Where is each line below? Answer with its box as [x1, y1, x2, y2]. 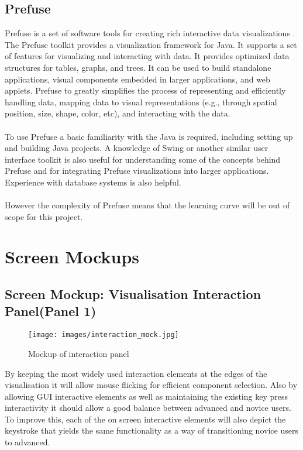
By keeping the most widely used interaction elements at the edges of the [5, 367, 267, 379]
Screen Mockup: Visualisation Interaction [5, 285, 261, 303]
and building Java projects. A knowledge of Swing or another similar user [5, 142, 268, 154]
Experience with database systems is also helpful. [5, 176, 181, 188]
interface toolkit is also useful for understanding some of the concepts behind [5, 153, 281, 165]
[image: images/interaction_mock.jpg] [28, 331, 179, 339]
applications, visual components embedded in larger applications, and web [5, 73, 270, 85]
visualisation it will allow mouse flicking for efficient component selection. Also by [5, 379, 298, 391]
